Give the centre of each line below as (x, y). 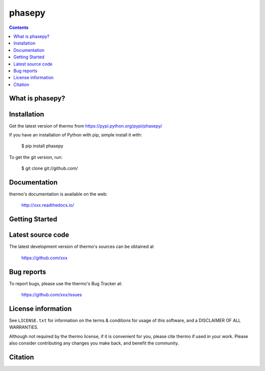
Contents (19, 27)
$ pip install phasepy (42, 146)
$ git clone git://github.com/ (50, 168)
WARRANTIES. (24, 327)
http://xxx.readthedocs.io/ (48, 205)
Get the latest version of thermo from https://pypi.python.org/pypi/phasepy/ (86, 126)
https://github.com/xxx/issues (52, 295)
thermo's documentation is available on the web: (58, 194)
